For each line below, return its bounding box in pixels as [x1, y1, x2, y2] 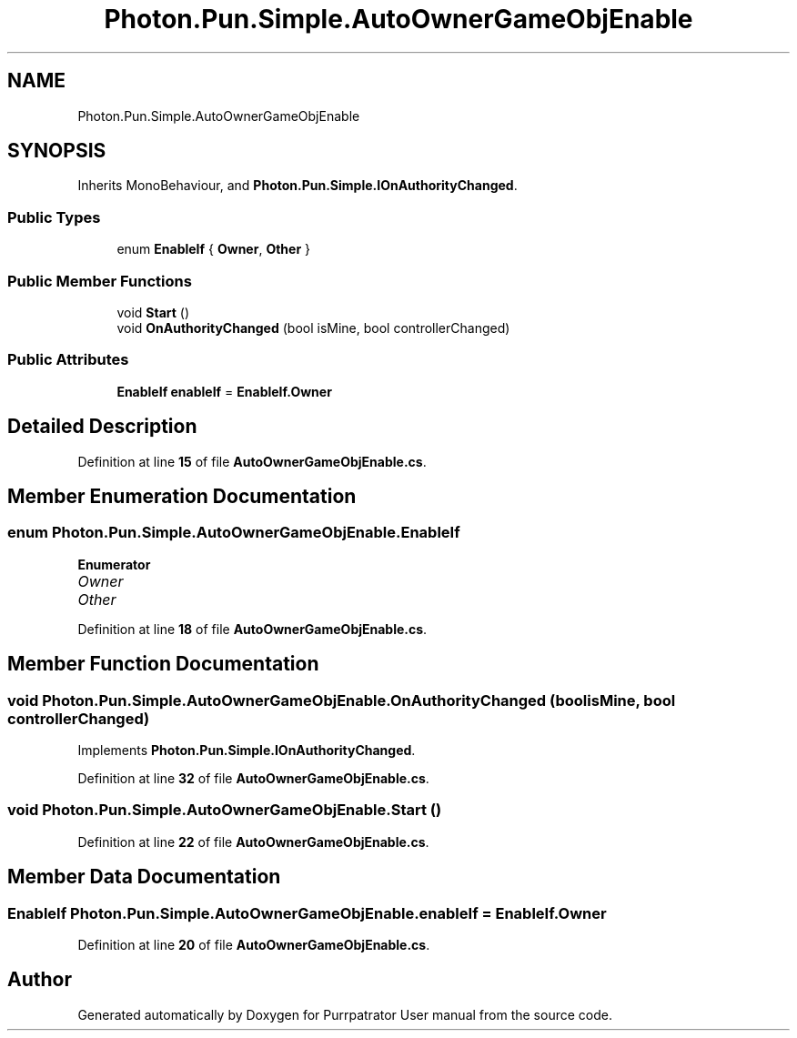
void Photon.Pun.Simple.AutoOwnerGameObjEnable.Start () [7, 801, 442, 820]
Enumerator [77, 556, 151, 572]
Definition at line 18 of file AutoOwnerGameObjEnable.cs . [77, 620, 428, 637]
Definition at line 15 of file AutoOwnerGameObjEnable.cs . [77, 453, 427, 469]
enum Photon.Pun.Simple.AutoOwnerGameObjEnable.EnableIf [7, 523, 460, 542]
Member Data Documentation [7, 865, 281, 889]
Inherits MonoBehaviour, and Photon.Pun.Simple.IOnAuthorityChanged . [77, 177, 518, 194]
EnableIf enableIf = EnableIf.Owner [116, 383, 332, 399]
